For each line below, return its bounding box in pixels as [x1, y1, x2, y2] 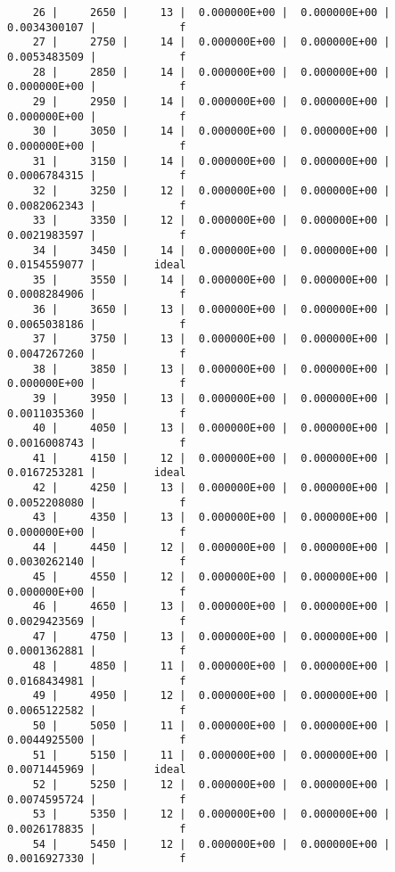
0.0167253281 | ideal [7, 466, 186, 480]
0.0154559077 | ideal [7, 259, 186, 272]
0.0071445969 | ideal [7, 763, 186, 777]
